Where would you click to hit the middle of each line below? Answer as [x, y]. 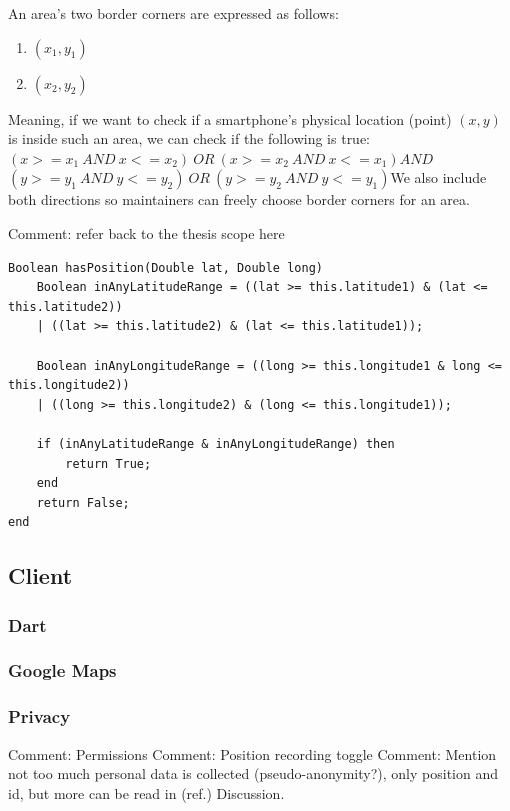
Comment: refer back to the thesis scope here [146, 232]
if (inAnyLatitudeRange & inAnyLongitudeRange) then [215, 443]
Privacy [39, 716]
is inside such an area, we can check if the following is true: [189, 138]
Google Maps [62, 670]
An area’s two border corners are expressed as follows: [173, 13]
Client [40, 575]
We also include [438, 177]
